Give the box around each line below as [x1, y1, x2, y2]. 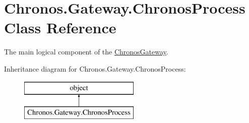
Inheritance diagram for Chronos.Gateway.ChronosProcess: [4, 63, 186, 74]
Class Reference [4, 17, 116, 38]
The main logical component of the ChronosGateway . [4, 46, 168, 57]
